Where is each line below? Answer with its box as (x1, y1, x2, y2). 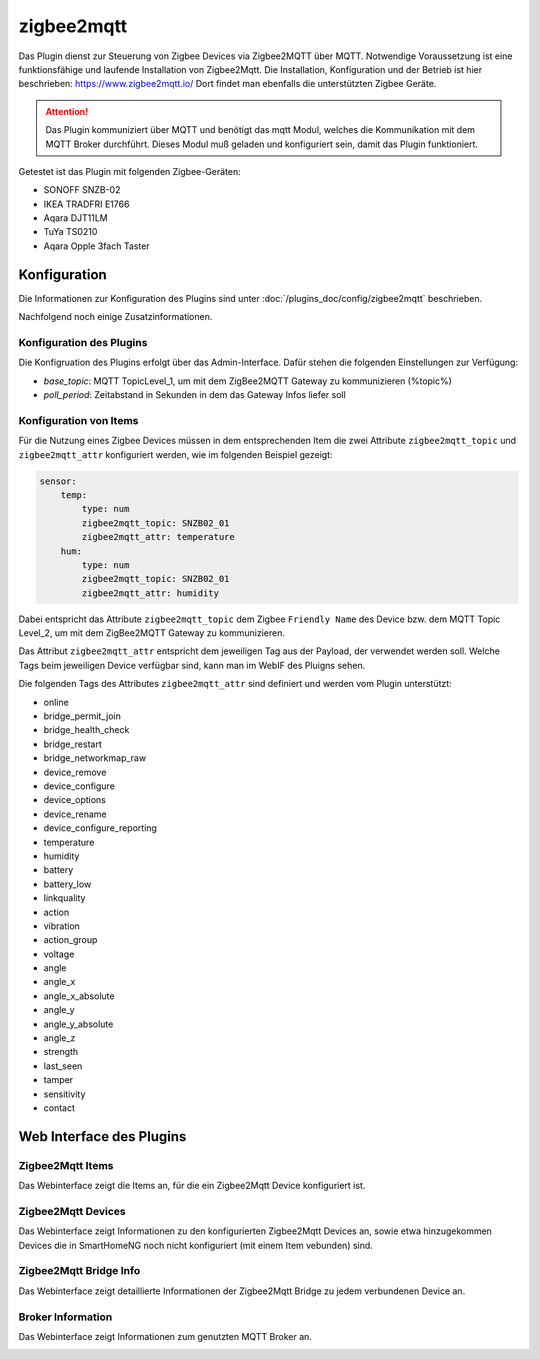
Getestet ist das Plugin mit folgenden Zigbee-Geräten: (18, 165, 242, 177)
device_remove (43, 766, 107, 778)
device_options (43, 794, 107, 806)
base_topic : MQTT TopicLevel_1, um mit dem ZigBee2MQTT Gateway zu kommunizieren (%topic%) (43, 375, 452, 387)
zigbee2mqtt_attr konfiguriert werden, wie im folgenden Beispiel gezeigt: (18, 448, 334, 460)
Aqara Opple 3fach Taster (43, 240, 150, 252)
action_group (43, 934, 98, 946)
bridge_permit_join (43, 710, 122, 722)
